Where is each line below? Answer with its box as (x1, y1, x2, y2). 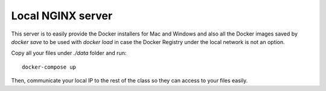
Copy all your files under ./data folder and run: (11, 49, 127, 57)
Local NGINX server (11, 9, 113, 22)
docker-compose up (22, 63, 77, 71)
